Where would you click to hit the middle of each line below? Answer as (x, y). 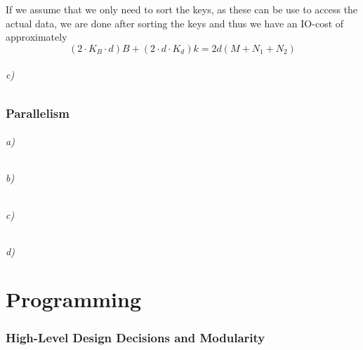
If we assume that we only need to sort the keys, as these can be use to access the (182, 9)
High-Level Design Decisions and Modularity (136, 337)
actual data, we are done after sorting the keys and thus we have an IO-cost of (175, 23)
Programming (73, 299)
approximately (37, 37)
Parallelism (38, 113)
